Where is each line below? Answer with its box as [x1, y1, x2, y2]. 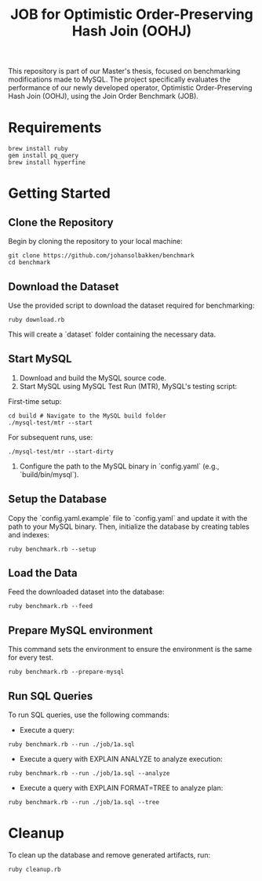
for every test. [8, 653, 53, 662]
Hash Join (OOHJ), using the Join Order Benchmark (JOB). [8, 92, 198, 101]
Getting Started [8, 184, 111, 202]
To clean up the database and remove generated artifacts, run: [8, 850, 210, 860]
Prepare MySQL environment [8, 624, 153, 637]
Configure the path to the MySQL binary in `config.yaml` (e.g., [19, 461, 220, 471]
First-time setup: [8, 396, 62, 406]
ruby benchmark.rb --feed [8, 603, 93, 610]
